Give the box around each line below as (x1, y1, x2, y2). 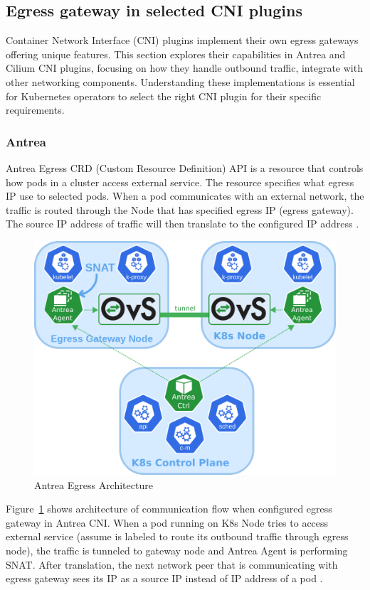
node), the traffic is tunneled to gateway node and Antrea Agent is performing (6, 542, 348, 557)
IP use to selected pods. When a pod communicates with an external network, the (6, 188, 364, 203)
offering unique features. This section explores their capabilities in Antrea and (6, 46, 346, 61)
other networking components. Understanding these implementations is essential (6, 74, 355, 89)
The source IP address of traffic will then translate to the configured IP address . (6, 216, 359, 231)
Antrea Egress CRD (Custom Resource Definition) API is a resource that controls (6, 160, 364, 175)
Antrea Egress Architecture (34, 477, 153, 492)
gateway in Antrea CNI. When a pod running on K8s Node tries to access (6, 515, 329, 530)
